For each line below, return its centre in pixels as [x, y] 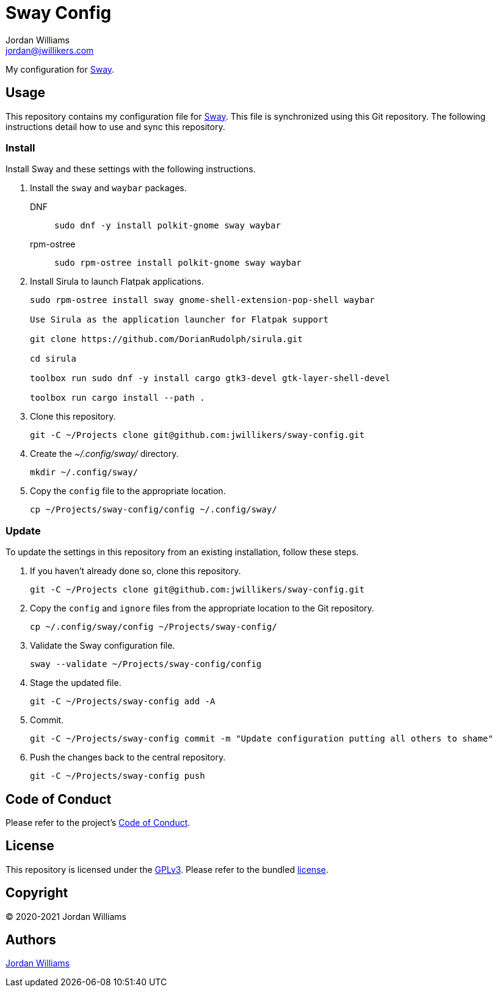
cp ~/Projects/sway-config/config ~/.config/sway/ [154, 510]
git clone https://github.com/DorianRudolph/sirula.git [166, 339]
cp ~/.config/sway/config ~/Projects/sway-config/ [154, 627]
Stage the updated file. [76, 683]
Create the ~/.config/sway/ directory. [104, 454]
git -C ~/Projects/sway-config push [118, 776]
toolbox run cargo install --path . [118, 398]
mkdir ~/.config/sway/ [84, 472]
